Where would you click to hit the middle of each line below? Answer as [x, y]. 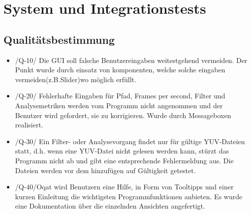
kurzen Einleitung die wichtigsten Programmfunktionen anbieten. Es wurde [129, 196]
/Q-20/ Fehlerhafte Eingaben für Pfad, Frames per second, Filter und [120, 96]
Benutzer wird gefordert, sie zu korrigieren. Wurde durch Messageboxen [123, 115]
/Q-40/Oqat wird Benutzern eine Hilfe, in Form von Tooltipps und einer [124, 187]
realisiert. [29, 125]
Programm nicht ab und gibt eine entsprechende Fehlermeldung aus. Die [124, 160]
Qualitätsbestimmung [59, 39]
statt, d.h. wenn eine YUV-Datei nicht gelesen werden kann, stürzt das [122, 151]
